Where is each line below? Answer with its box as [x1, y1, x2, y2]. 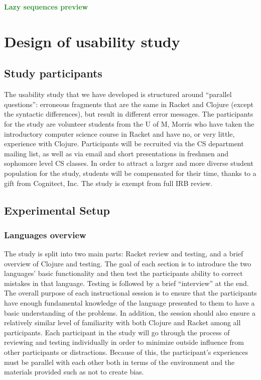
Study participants [4, 65, 102, 81]
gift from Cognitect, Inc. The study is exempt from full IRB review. [4, 177, 213, 188]
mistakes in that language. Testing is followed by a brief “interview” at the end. [4, 277, 249, 288]
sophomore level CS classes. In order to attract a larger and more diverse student [4, 158, 253, 168]
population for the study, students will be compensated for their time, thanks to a [4, 167, 256, 178]
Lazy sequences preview [4, 2, 88, 12]
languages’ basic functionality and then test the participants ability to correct [4, 268, 243, 278]
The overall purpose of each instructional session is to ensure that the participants [4, 288, 257, 298]
